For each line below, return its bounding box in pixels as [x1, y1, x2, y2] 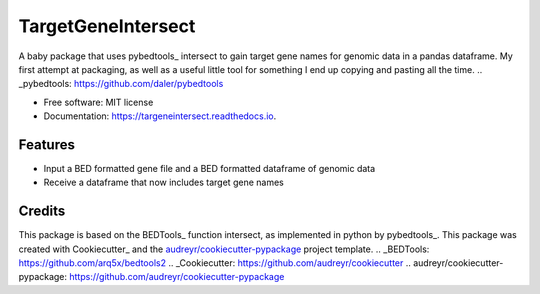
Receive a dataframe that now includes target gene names [43, 176, 284, 189]
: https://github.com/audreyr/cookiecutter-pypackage [64, 271, 285, 283]
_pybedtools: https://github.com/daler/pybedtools [18, 78, 224, 90]
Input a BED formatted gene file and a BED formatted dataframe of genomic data [43, 163, 376, 175]
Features [18, 136, 75, 153]
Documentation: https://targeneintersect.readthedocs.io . [43, 110, 277, 122]
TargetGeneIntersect [18, 15, 196, 37]
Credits [18, 203, 66, 220]
